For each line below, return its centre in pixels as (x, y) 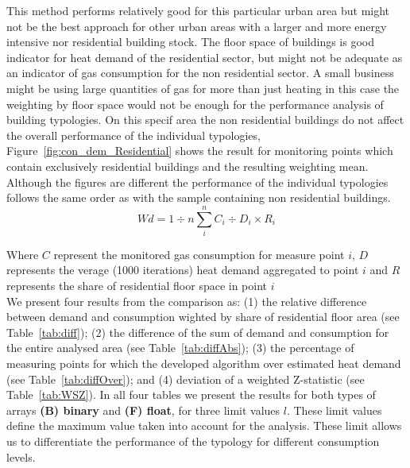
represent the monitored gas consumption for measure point (199, 254)
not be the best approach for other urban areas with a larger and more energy (197, 26)
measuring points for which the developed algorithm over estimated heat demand (204, 363)
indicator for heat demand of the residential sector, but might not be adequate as (205, 57)
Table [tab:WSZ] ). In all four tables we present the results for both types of (191, 395)
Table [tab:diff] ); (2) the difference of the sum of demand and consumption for (198, 332)
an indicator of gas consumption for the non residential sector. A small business (200, 73)
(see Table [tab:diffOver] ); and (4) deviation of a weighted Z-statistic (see (186, 379)
